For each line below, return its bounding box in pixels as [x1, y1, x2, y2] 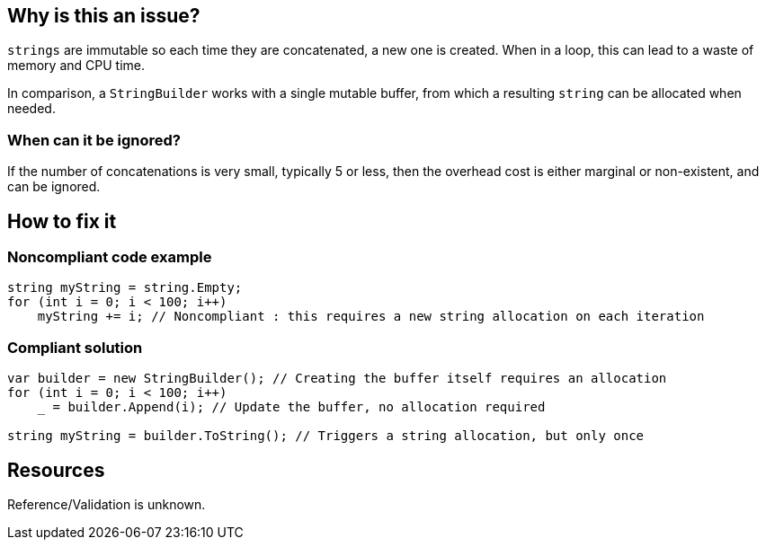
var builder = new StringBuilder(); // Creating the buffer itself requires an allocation [7, 371, 667, 386]
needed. [7, 101, 56, 117]
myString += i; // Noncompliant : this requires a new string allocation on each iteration [37, 309, 705, 324]
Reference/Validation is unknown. [7, 496, 206, 512]
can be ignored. [7, 179, 101, 195]
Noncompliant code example [7, 248, 212, 267]
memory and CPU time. [7, 57, 145, 74]
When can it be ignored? [7, 130, 181, 149]
